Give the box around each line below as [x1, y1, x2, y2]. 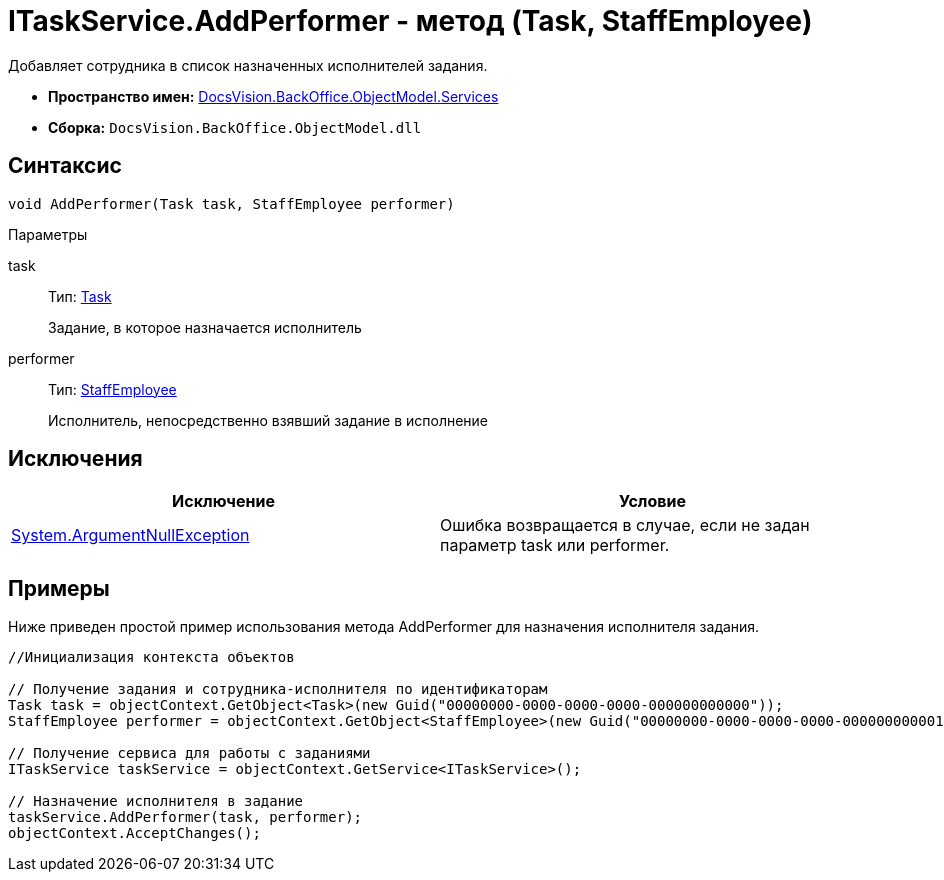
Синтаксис [8, 153, 122, 179]
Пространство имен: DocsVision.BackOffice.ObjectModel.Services [48, 87, 499, 105]
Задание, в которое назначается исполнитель [48, 318, 362, 336]
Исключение [172, 491, 275, 512]
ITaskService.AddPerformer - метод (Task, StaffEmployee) [8, 4, 813, 38]
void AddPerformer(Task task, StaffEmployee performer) [8, 195, 455, 212]
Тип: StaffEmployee [48, 380, 177, 398]
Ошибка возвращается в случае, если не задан [440, 515, 810, 536]
